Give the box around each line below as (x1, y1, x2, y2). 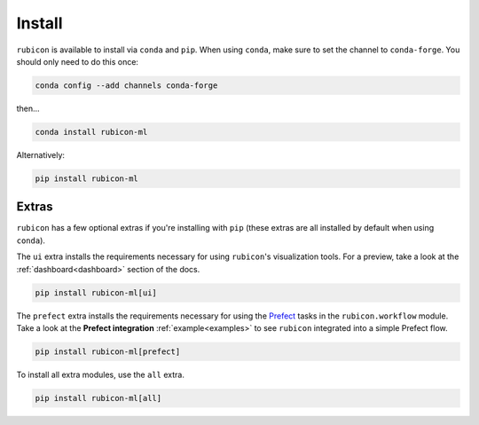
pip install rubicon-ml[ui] (35, 287, 157, 297)
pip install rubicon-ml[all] (35, 393, 162, 403)
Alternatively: (16, 149, 66, 160)
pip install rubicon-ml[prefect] (35, 346, 181, 357)
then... (16, 103, 40, 114)
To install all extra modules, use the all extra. (16, 369, 185, 380)
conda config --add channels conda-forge (35, 80, 218, 91)
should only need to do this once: (16, 56, 139, 67)
